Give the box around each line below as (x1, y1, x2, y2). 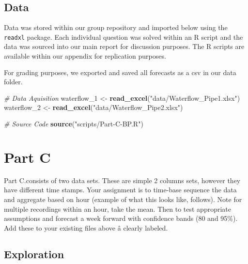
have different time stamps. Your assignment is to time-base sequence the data (4, 185, 237, 195)
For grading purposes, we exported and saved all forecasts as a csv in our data (4, 67, 236, 77)
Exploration (4, 246, 64, 261)
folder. (4, 77, 23, 87)
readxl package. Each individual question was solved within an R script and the (4, 31, 243, 42)
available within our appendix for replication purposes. (4, 51, 166, 61)
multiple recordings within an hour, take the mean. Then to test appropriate (4, 203, 231, 214)
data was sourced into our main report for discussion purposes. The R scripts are (4, 41, 245, 51)
